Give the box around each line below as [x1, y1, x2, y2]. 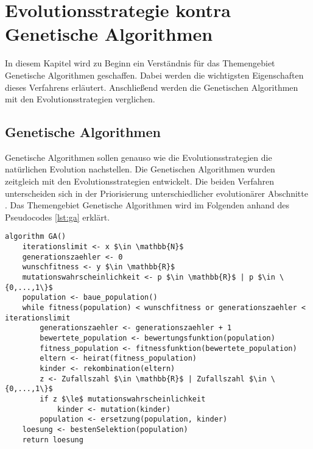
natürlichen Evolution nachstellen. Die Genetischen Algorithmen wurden [5, 163, 275, 175]
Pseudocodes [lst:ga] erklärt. [5, 210, 110, 223]
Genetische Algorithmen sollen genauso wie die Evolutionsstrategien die [5, 150, 272, 163]
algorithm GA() [5, 232, 66, 241]
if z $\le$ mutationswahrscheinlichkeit [40, 394, 206, 403]
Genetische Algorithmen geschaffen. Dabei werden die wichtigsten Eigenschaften [5, 68, 304, 81]
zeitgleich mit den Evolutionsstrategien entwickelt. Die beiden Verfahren [5, 175, 275, 188]
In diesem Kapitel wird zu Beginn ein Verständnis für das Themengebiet [5, 57, 275, 69]
